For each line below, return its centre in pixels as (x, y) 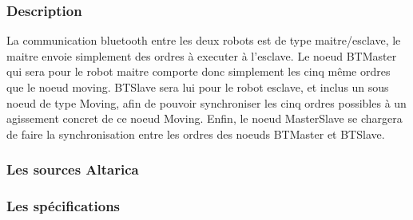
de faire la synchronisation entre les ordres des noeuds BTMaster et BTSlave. (196, 134)
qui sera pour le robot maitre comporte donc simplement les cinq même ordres (199, 71)
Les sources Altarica (73, 169)
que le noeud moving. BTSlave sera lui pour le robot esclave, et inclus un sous (198, 87)
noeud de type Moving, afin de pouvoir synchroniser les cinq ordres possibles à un (206, 102)
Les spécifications (64, 206)
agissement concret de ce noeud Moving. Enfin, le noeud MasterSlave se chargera (205, 118)
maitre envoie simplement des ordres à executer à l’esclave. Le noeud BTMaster (202, 55)
